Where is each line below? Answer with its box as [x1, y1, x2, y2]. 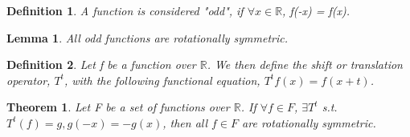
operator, [6, 71, 51, 88]
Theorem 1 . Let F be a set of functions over [6, 99, 230, 115]
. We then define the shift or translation [207, 56, 403, 73]
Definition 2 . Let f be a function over [6, 56, 196, 73]
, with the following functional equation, [64, 71, 260, 88]
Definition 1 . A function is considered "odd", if [6, 2, 244, 18]
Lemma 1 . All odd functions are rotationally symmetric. [6, 29, 289, 46]
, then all [162, 114, 208, 131]
